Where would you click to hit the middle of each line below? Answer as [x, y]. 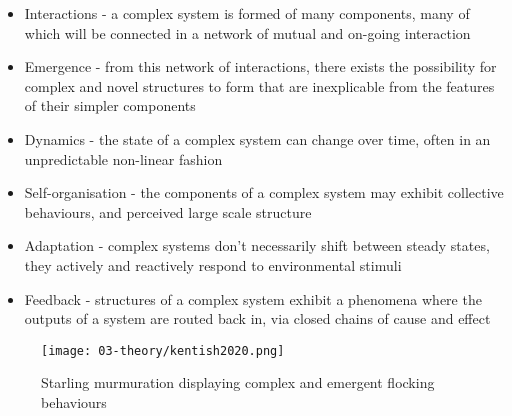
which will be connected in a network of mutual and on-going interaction [247, 32]
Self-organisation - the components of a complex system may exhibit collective [264, 192]
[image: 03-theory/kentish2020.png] [163, 350]
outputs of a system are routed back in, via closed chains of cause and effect [257, 318]
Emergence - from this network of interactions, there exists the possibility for [260, 66]
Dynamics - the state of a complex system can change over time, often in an [257, 138]
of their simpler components [110, 105]
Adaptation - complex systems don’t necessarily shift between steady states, [257, 245]
